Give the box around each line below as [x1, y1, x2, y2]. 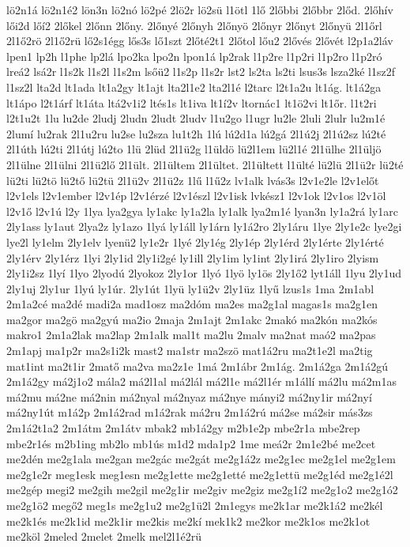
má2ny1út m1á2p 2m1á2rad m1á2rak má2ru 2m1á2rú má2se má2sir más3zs [6, 404, 373, 421]
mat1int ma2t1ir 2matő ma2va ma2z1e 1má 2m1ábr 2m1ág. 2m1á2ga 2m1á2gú [6, 357, 389, 374]
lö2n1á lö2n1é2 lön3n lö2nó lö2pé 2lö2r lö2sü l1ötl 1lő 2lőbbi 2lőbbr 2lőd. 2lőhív [6, 2, 393, 17]
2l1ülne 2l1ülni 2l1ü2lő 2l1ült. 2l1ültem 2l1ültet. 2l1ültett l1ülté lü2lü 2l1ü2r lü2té [6, 156, 404, 172]
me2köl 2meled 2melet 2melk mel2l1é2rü [6, 528, 201, 545]
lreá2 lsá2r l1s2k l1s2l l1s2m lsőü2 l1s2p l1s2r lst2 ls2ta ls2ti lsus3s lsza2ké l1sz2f [6, 63, 395, 80]
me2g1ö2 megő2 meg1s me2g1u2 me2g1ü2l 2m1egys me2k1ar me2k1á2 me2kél [6, 497, 383, 513]
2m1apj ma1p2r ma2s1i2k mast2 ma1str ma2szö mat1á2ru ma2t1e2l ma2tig [6, 342, 373, 359]
